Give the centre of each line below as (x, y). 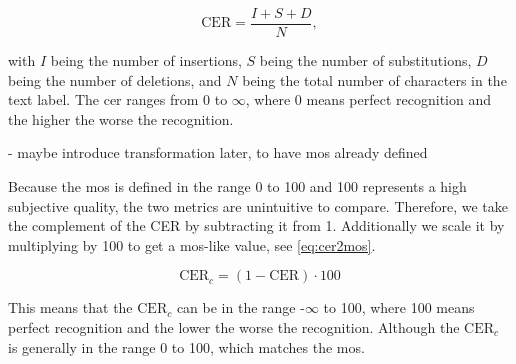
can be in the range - (240, 307)
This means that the (70, 307)
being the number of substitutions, (365, 60)
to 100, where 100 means (399, 307)
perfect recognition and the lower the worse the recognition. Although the (234, 327)
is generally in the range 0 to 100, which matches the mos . (186, 346)
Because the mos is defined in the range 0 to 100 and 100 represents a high (237, 186)
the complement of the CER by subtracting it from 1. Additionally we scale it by (256, 225)
